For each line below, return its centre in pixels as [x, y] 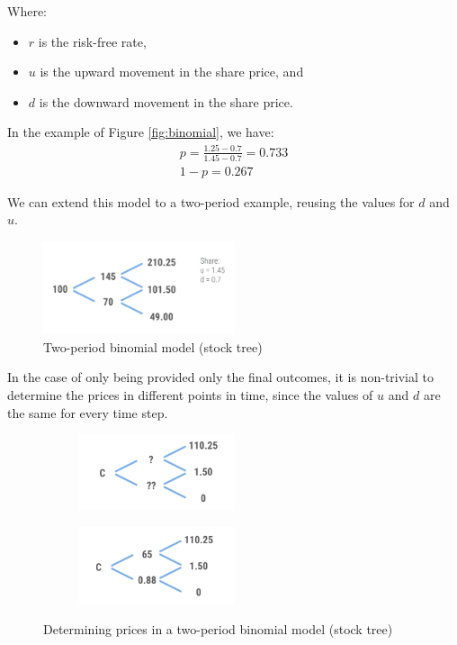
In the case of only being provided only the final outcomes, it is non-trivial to [220, 377]
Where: [27, 11]
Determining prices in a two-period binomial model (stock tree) [218, 629]
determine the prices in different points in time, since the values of [190, 394]
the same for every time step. [88, 412]
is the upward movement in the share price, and [172, 72]
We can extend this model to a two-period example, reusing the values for [211, 201]
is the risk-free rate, [92, 41]
